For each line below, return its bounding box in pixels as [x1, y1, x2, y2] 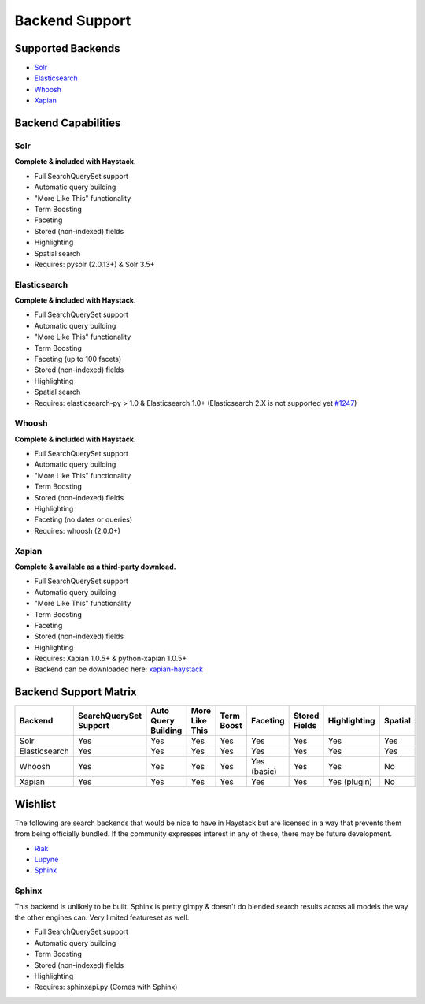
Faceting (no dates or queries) [34, 515, 133, 524]
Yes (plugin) [327, 776, 373, 787]
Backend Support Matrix [14, 686, 137, 699]
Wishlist [14, 797, 57, 811]
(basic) [250, 766, 277, 777]
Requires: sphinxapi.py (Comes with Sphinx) [34, 982, 178, 992]
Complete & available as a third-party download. [14, 562, 176, 571]
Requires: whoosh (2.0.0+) [34, 526, 121, 535]
